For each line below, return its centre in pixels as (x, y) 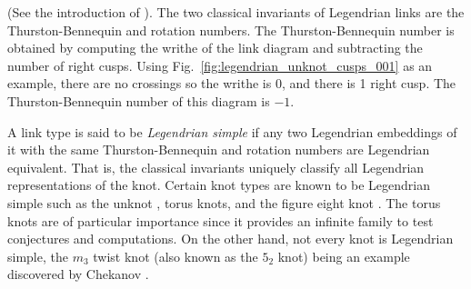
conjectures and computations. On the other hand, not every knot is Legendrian (230, 239)
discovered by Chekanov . (78, 274)
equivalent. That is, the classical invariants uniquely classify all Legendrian (216, 167)
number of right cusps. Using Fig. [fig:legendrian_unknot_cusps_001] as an (220, 65)
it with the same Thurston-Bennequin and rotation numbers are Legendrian (219, 149)
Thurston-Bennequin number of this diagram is (139, 100)
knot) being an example (344, 256)
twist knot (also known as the (175, 256)
